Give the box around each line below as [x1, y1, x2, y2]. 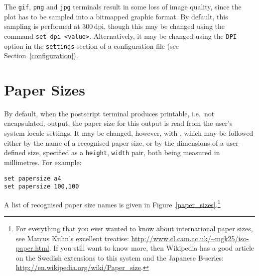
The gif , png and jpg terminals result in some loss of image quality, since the [4, 1, 242, 11]
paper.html [15, 243, 49, 253]
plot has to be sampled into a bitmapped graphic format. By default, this [4, 11, 228, 21]
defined [4, 147, 26, 158]
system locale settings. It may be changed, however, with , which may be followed [4, 128, 254, 138]
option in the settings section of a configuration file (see [4, 40, 179, 51]
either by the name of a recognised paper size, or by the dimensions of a [4, 137, 224, 148]
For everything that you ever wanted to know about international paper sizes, [15, 223, 253, 234]
